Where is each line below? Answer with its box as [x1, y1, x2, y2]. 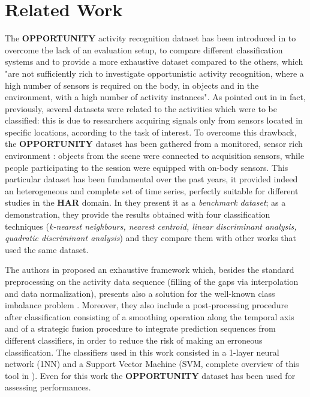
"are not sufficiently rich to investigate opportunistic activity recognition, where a [5, 67, 304, 79]
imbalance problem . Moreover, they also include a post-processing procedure [5, 299, 288, 311]
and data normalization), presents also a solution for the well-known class [5, 287, 275, 299]
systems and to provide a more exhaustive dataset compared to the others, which [5, 55, 303, 68]
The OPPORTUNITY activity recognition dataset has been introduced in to [5, 32, 296, 44]
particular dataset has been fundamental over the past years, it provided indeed [5, 173, 298, 185]
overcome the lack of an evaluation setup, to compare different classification [5, 43, 283, 56]
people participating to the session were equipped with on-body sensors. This [5, 161, 288, 173]
